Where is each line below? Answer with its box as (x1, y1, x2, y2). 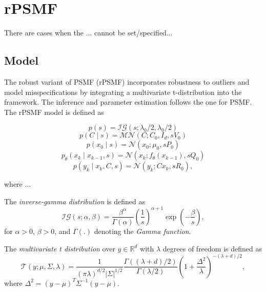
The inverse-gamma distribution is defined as (4, 196, 146, 206)
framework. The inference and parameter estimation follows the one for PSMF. (4, 96, 252, 107)
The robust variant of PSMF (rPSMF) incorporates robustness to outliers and (4, 76, 250, 87)
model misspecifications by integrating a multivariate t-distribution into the (4, 86, 242, 97)
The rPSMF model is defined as (4, 106, 104, 117)
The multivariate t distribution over (4, 243, 115, 254)
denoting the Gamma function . (94, 225, 191, 236)
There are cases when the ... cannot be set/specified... (4, 27, 173, 38)
